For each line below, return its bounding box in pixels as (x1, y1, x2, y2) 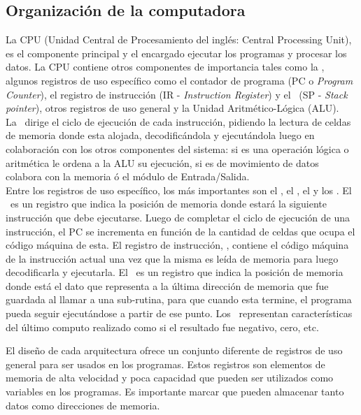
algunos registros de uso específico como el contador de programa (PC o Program (6, 73, 353, 87)
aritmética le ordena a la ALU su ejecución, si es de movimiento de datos (6, 155, 319, 170)
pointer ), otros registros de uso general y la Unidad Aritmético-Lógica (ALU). (6, 101, 339, 115)
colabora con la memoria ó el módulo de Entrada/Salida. (6, 169, 250, 184)
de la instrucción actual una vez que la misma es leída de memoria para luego (6, 251, 339, 265)
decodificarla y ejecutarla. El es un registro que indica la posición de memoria (6, 265, 344, 279)
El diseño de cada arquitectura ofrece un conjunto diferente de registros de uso (6, 343, 343, 358)
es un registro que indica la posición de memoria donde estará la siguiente (10, 196, 327, 211)
